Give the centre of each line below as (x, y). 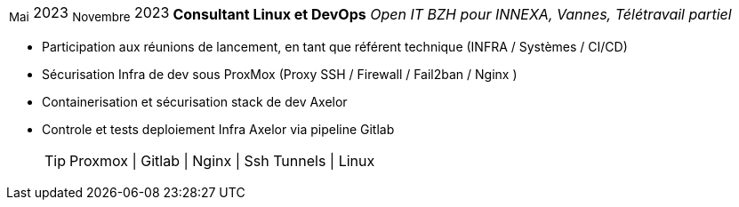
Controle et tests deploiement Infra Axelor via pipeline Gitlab (218, 130)
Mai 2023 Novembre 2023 (89, 14)
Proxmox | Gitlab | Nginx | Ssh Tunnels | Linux (222, 161)
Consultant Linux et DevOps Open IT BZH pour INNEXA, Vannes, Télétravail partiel (452, 14)
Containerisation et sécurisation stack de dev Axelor (195, 102)
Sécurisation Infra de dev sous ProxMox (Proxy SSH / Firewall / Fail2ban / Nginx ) (280, 75)
